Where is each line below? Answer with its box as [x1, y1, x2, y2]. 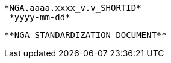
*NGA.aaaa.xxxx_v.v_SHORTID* [4, 3, 141, 12]
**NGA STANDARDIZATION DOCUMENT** [4, 30, 167, 40]
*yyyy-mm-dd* [9, 12, 70, 22]
